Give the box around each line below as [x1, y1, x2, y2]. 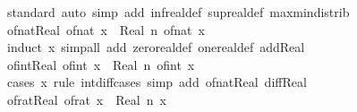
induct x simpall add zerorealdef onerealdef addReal [6, 38, 305, 56]
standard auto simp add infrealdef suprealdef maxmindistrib [6, 3, 350, 21]
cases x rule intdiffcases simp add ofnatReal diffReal [6, 73, 307, 91]
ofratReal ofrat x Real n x [6, 90, 166, 108]
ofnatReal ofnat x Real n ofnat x [6, 20, 205, 39]
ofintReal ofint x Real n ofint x [6, 55, 195, 73]
